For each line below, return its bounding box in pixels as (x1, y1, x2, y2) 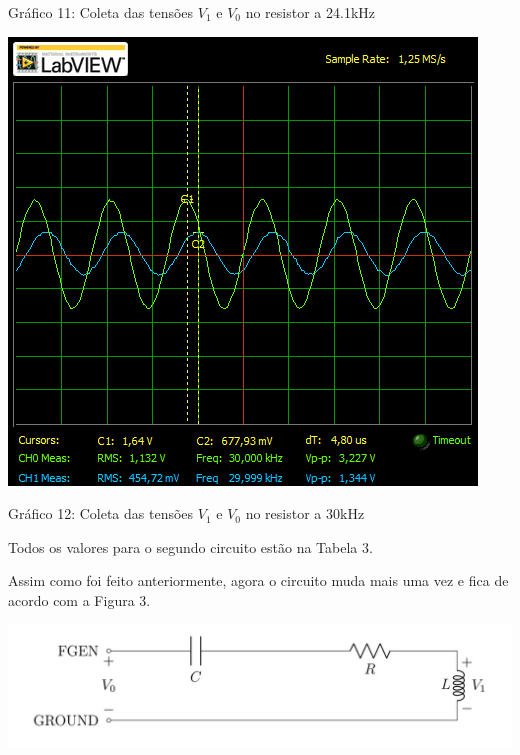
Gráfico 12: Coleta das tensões (8, 503, 194, 524)
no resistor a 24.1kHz (245, 2, 375, 22)
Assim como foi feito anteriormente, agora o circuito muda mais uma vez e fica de (8, 570, 509, 591)
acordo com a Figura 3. (8, 589, 151, 610)
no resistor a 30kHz (245, 503, 365, 524)
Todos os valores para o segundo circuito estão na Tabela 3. (8, 536, 373, 557)
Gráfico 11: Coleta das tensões (8, 2, 194, 22)
